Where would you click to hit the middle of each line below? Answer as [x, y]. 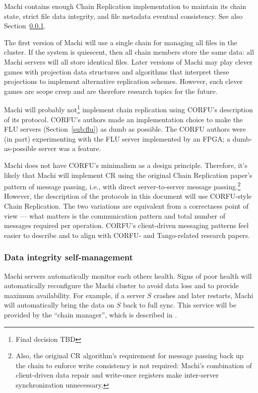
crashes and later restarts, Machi [203, 295]
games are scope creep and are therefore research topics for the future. [111, 91]
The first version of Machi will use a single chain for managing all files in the [121, 42]
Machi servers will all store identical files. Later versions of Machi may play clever [128, 61]
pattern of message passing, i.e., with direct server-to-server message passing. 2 [122, 186]
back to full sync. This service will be [180, 305]
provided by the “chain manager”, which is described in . [91, 314]
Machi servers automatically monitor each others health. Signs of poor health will [128, 275]
